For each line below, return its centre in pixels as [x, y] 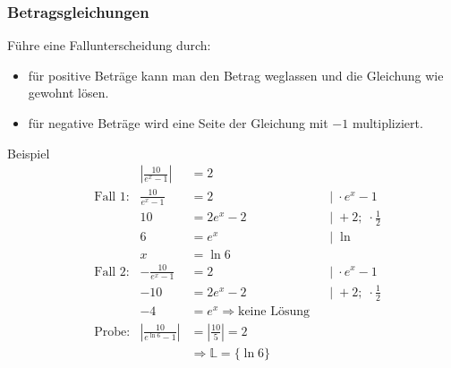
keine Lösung [274, 311]
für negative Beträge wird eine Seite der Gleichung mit [178, 123]
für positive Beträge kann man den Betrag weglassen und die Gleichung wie [236, 75]
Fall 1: [112, 197]
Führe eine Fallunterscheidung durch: [109, 45]
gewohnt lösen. [68, 93]
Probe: [112, 332]
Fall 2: [112, 272]
